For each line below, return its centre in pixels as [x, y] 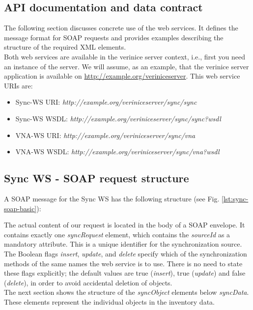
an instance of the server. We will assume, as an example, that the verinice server [126, 66]
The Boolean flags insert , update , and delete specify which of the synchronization [126, 253]
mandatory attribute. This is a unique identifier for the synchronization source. [123, 244]
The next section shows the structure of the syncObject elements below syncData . [126, 292]
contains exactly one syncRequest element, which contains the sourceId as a [117, 234]
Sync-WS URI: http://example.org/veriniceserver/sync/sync [106, 102]
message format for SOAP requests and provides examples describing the [114, 37]
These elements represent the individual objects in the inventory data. [109, 301]
